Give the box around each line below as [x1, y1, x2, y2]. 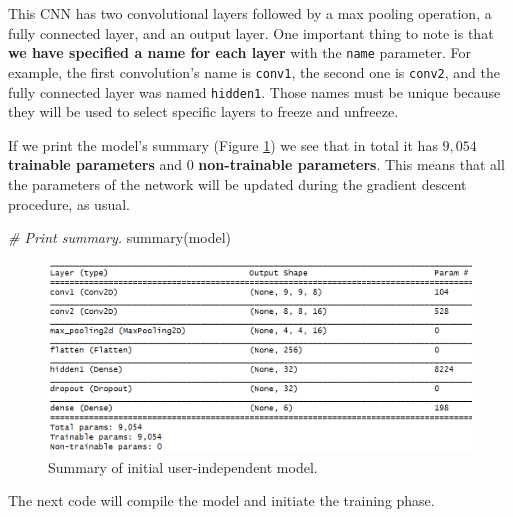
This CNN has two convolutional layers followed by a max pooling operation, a [8, 3, 492, 23]
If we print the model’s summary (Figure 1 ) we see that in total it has [8, 134, 438, 155]
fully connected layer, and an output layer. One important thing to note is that [8, 22, 494, 43]
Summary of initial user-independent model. [48, 456, 318, 477]
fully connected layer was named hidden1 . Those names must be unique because [8, 81, 501, 102]
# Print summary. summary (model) [8, 227, 232, 248]
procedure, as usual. [8, 193, 130, 214]
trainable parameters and [8, 154, 182, 175]
